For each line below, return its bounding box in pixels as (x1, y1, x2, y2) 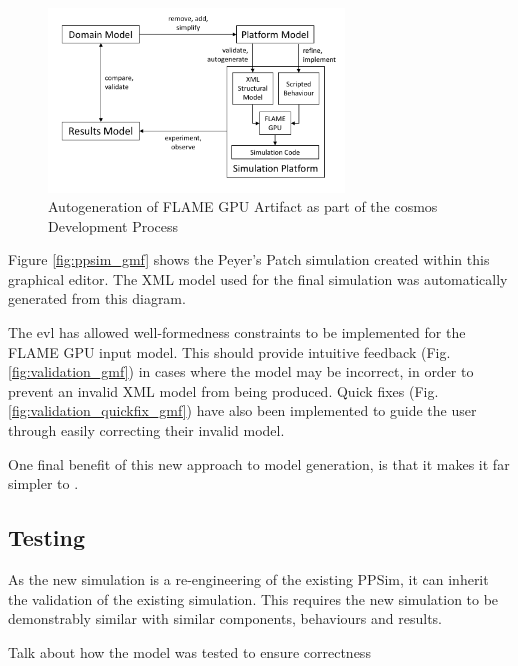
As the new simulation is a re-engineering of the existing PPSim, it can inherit (8, 569, 489, 590)
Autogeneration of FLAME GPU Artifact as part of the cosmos (48, 196, 438, 217)
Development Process (48, 215, 179, 236)
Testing (8, 522, 85, 553)
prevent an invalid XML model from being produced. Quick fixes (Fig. (8, 380, 439, 401)
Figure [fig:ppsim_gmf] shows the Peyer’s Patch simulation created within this (8, 249, 490, 270)
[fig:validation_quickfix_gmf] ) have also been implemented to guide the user (8, 400, 477, 421)
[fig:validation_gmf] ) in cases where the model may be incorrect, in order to (8, 361, 474, 382)
